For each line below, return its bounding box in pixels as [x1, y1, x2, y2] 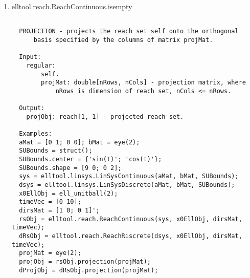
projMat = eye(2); [19, 249, 81, 257]
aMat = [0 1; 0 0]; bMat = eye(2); [19, 138, 140, 146]
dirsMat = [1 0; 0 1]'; [19, 207, 100, 215]
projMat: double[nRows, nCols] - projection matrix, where [41, 79, 246, 87]
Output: [19, 104, 45, 112]
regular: [26, 61, 56, 69]
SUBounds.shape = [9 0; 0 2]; [19, 164, 122, 172]
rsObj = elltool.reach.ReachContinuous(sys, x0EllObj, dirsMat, [19, 215, 242, 223]
